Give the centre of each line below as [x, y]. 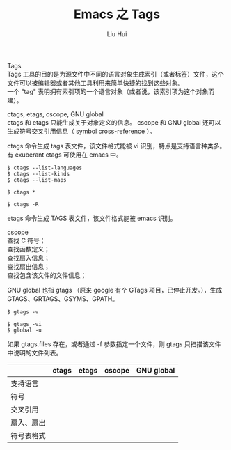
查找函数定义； [29, 249]
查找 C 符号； [27, 240]
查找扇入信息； [29, 258]
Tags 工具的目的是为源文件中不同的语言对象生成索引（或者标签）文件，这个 [115, 74]
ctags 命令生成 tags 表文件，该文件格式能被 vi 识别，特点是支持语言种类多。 [117, 146]
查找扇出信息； [29, 266]
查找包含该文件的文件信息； [47, 275]
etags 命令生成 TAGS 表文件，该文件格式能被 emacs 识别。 [92, 218]
